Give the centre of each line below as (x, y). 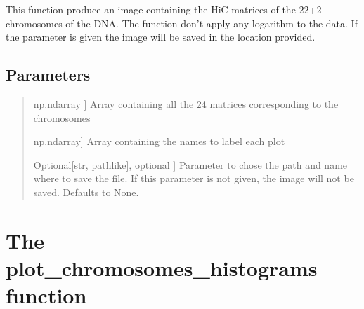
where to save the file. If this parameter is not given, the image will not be (194, 178)
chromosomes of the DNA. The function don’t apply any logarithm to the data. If (182, 23)
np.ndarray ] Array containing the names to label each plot (159, 141)
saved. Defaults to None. (86, 192)
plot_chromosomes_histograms (162, 267)
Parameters (48, 75)
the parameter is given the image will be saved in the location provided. (161, 37)
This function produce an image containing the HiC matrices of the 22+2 (164, 9)
